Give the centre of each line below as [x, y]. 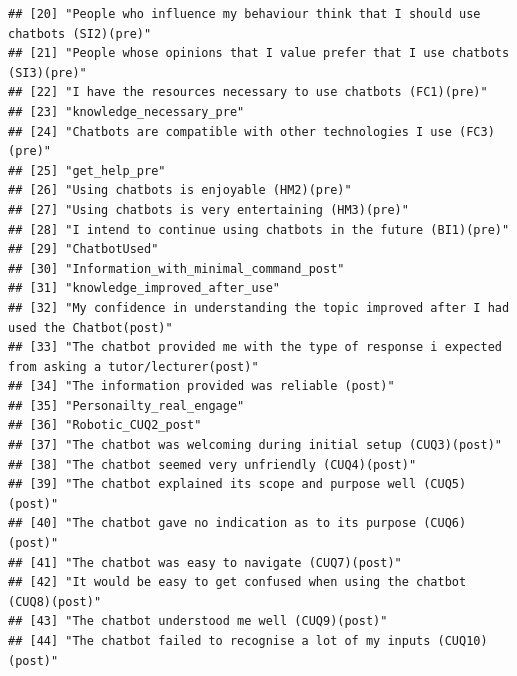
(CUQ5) [445, 484]
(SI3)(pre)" [47, 72]
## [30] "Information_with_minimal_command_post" [176, 268]
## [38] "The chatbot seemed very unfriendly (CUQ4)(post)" [212, 464]
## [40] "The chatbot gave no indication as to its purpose [212, 523]
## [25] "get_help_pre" [87, 170]
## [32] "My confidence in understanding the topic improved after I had [259, 307]
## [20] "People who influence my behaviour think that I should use [244, 14]
